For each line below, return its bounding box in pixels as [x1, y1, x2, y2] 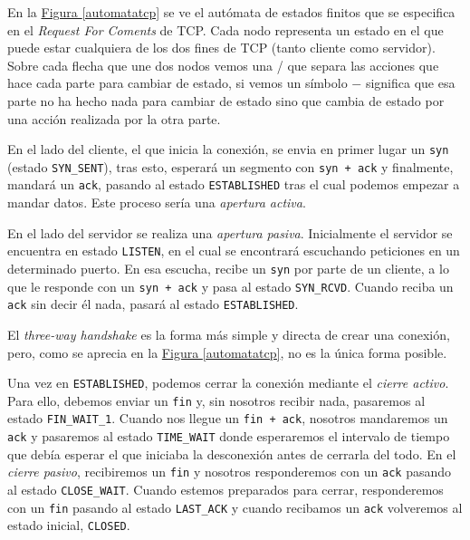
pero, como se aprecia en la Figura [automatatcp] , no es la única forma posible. [7, 342, 447, 362]
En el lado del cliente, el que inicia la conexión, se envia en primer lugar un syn [7, 140, 449, 159]
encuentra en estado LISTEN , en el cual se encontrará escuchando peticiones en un [7, 241, 460, 260]
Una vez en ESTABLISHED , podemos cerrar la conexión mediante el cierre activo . [7, 373, 449, 392]
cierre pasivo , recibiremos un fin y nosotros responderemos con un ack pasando [7, 462, 452, 481]
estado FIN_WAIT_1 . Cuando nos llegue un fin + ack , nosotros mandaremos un [7, 409, 448, 428]
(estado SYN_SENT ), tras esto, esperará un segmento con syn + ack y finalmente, [7, 157, 454, 176]
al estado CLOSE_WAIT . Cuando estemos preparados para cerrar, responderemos [7, 480, 444, 498]
